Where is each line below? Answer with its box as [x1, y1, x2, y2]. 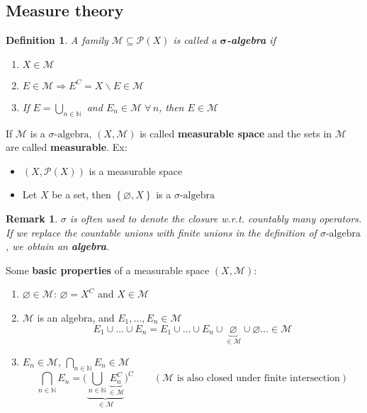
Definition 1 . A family [6, 33, 108, 47]
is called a [173, 33, 217, 47]
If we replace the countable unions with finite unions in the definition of [6, 225, 317, 239]
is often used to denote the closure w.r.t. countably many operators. [69, 210, 362, 225]
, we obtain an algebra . [6, 239, 110, 254]
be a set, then [52, 187, 111, 202]
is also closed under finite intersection [176, 373, 340, 384]
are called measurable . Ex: [6, 140, 128, 154]
